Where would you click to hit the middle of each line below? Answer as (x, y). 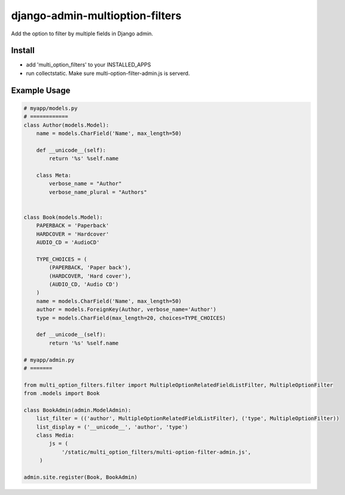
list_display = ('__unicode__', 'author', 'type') (112, 427)
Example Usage (41, 90)
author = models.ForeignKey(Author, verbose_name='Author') (126, 310)
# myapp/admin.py (49, 360)
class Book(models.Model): (63, 217)
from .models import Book (62, 393)
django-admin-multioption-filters (96, 16)
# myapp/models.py (51, 108)
